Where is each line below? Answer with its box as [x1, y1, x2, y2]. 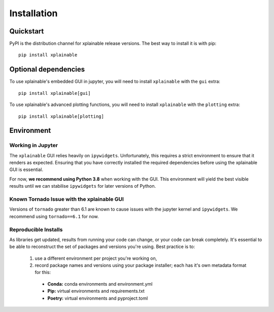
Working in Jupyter [9, 142, 58, 149]
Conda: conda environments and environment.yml [47, 281, 153, 287]
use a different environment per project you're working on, [35, 255, 157, 261]
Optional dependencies [9, 65, 85, 74]
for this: [35, 269, 51, 275]
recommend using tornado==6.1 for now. [9, 213, 99, 219]
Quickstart [9, 27, 44, 36]
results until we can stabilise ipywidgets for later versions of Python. [9, 183, 156, 189]
